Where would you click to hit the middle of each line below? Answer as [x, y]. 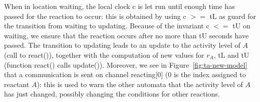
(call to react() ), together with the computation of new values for [104, 54]
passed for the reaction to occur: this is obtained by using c [95, 16]
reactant [17, 84]
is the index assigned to [210, 74]
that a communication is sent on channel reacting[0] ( [86, 74]
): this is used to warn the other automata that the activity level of [140, 84]
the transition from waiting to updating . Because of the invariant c [107, 26]
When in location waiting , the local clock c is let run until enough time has [119, 6]
